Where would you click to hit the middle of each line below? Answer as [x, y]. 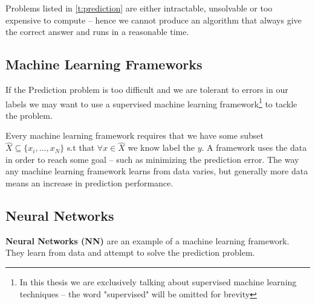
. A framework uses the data [254, 147]
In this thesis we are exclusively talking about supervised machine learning [158, 282]
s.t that [81, 147]
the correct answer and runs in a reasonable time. [97, 32]
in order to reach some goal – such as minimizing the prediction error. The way [152, 159]
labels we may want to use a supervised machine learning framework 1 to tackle [151, 103]
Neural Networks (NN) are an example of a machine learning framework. [148, 240]
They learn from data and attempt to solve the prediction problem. [130, 252]
